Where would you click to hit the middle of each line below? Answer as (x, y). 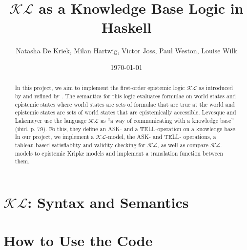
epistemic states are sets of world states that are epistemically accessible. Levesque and (125, 112)
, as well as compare (183, 145)
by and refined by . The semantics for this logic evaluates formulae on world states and (125, 96)
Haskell (126, 27)
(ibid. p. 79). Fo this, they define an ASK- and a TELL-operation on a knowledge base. (126, 128)
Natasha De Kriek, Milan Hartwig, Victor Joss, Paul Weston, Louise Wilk (126, 51)
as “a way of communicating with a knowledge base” (167, 120)
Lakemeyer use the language (51, 120)
